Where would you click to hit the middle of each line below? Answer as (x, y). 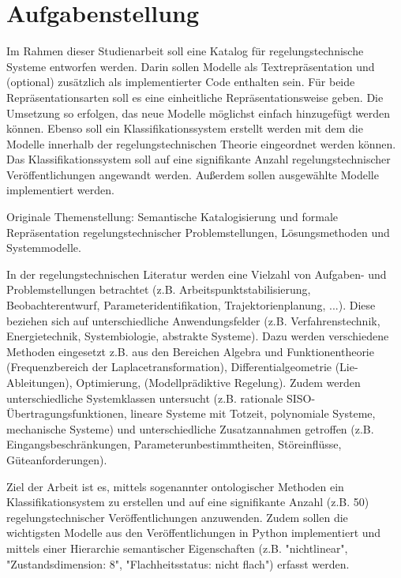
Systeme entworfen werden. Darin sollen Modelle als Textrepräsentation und (191, 66)
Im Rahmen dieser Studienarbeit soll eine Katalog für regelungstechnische (185, 51)
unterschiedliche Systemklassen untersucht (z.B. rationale (145, 398)
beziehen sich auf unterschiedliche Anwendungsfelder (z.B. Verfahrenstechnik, (193, 320)
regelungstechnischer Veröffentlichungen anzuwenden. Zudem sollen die (177, 517)
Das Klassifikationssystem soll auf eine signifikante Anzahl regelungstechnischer (199, 159)
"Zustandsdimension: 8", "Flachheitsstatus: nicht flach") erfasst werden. (178, 563)
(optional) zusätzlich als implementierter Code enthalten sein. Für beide (181, 82)
